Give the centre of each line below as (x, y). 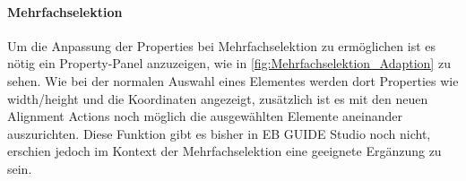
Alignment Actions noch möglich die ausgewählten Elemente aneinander (205, 116)
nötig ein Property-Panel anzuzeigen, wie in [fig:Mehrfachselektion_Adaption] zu (229, 63)
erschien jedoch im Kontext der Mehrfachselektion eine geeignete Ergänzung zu (224, 151)
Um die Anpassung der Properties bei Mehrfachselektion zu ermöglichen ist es (222, 45)
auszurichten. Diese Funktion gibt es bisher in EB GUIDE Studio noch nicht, (219, 133)
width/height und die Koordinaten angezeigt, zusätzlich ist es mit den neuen (218, 98)
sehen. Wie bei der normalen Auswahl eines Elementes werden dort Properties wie (233, 80)
